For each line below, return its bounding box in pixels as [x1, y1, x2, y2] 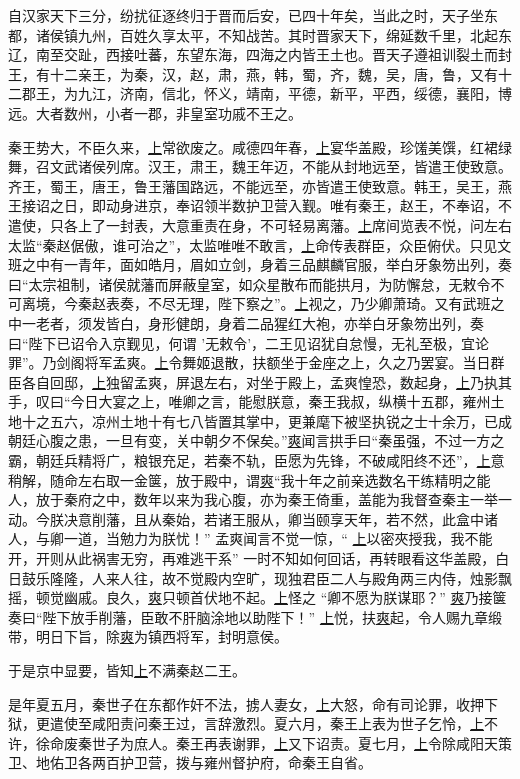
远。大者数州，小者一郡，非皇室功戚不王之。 [8, 102, 302, 123]
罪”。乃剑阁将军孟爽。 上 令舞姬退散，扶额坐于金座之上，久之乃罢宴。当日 [8, 352, 491, 373]
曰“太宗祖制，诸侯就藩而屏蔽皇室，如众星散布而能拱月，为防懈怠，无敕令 [8, 273, 491, 294]
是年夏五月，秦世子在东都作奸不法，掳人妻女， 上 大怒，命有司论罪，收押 [8, 693, 484, 714]
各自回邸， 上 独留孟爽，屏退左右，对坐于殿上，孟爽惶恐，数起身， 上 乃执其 [21, 371, 512, 392]
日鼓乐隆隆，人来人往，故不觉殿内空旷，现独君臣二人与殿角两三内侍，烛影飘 [8, 567, 512, 588]
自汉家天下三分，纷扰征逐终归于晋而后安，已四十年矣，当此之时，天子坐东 [8, 5, 498, 25]
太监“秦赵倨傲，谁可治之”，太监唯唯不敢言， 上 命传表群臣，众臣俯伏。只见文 [8, 234, 512, 255]
